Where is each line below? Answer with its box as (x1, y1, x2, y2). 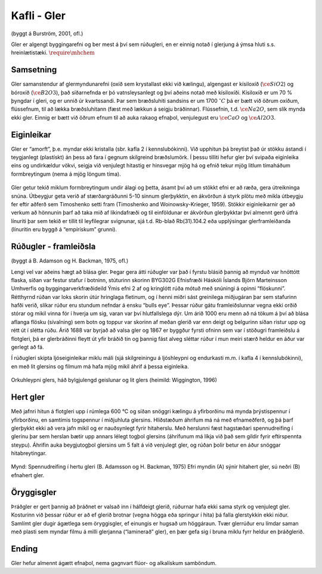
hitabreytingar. (11, 450, 47, 457)
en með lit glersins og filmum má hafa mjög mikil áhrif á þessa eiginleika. (11, 362, 189, 370)
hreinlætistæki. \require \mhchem (11, 49, 95, 56)
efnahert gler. (11, 471, 45, 478)
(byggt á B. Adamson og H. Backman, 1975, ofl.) (11, 257, 129, 264)
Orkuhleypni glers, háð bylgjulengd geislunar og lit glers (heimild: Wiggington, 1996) (11, 377, 218, 384)
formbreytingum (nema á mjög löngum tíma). (11, 170, 122, 178)
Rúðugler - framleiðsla (11, 242, 96, 252)
